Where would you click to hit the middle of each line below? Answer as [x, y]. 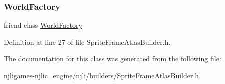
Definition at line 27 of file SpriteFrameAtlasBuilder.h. [87, 42]
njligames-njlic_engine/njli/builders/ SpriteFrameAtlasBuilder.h [102, 75]
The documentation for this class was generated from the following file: [113, 58]
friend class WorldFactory [43, 25]
